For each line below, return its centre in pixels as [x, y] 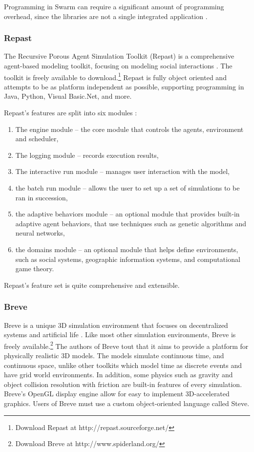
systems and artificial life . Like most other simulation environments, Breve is [120, 334]
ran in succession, [42, 197]
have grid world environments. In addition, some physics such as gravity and [118, 375]
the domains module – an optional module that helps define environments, [127, 249]
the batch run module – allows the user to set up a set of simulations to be [127, 188]
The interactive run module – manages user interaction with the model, [122, 171]
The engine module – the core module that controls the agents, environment [129, 129]
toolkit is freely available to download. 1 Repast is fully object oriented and [115, 76]
